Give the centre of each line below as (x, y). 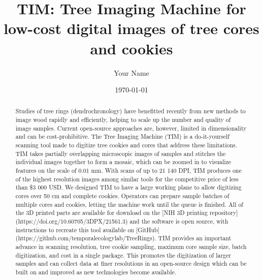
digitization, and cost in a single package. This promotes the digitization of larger (123, 255)
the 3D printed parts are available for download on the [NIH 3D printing (111, 213)
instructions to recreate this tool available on (75, 229)
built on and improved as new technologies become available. (96, 272)
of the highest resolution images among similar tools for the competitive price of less (127, 179)
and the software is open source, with (179, 221)
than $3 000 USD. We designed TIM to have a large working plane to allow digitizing (128, 187)
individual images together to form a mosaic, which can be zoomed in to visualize (123, 162)
